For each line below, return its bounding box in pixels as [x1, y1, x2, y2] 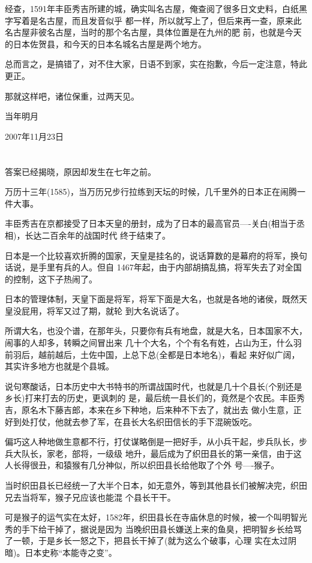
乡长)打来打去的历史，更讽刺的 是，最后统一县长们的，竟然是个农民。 [5, 392, 280, 404]
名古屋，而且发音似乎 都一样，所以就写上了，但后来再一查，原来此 [38, 14, 302, 26]
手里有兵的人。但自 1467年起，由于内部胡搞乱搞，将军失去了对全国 [38, 261, 302, 273]
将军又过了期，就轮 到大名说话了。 [46, 304, 184, 317]
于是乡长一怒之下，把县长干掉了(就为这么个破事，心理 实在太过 [38, 534, 289, 547]
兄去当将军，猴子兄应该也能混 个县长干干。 [5, 490, 176, 503]
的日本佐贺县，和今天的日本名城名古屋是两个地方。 [5, 37, 206, 50]
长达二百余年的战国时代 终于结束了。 [25, 228, 171, 241]
